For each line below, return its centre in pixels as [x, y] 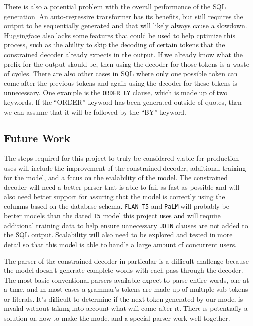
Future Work [37, 138]
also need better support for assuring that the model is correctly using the [115, 196]
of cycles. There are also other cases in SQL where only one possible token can [121, 73]
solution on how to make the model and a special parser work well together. [117, 318]
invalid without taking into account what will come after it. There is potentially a [126, 308]
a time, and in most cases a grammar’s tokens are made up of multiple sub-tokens [126, 289]
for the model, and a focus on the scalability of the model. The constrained [116, 177]
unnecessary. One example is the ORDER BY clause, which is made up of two [116, 92]
